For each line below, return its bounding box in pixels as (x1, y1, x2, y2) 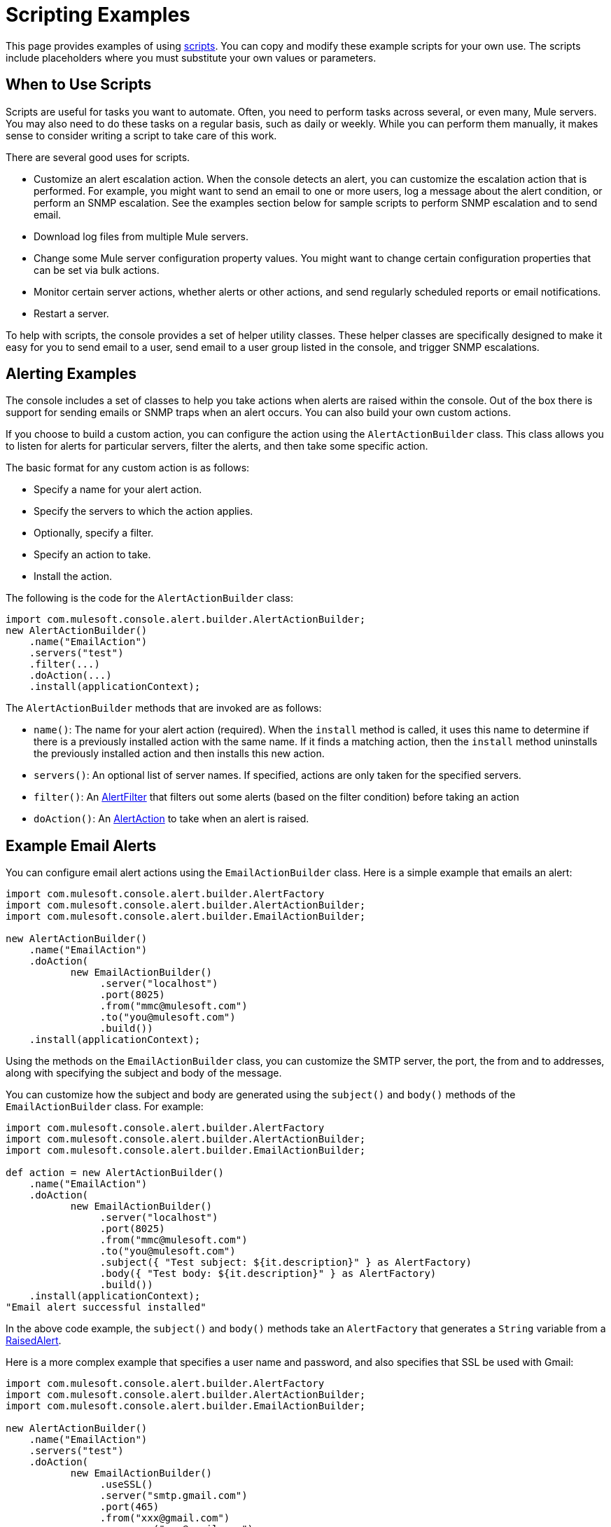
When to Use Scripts (6, 76, 152, 94)
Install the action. (34, 570, 113, 583)
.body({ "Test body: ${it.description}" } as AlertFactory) (99, 1268, 437, 1280)
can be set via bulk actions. (34, 263, 160, 276)
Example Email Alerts (6, 836, 157, 855)
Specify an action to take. (34, 548, 151, 561)
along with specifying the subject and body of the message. (6, 1067, 282, 1079)
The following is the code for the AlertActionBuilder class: (6, 592, 293, 604)
